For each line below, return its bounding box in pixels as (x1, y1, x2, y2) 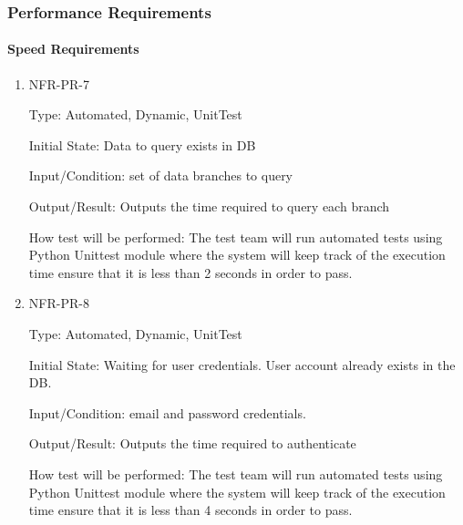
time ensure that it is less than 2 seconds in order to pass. (28, 262, 353, 282)
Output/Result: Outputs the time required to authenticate (28, 434, 356, 453)
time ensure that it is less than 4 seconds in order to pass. (28, 500, 353, 520)
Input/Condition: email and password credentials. (28, 403, 306, 422)
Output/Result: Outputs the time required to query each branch (28, 197, 390, 216)
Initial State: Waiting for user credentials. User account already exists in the (28, 355, 456, 374)
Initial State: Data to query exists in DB (28, 135, 256, 154)
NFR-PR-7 (28, 74, 89, 93)
